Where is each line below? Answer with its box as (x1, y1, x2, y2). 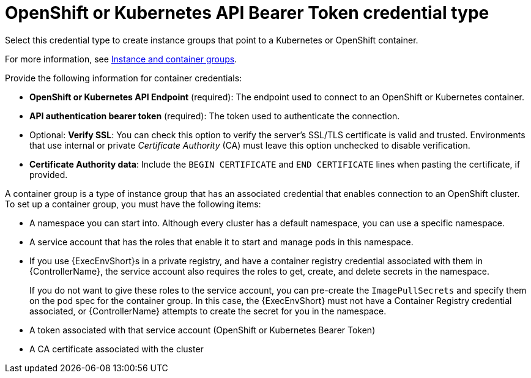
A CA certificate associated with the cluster (29, 343, 204, 354)
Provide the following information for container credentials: (5, 72, 242, 83)
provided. (29, 169, 68, 180)
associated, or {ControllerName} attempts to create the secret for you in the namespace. (29, 305, 387, 316)
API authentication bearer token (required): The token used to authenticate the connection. (29, 110, 400, 121)
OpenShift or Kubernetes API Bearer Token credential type (5, 2, 489, 23)
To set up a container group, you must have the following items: (5, 198, 261, 209)
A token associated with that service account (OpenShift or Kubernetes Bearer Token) (29, 324, 376, 335)
